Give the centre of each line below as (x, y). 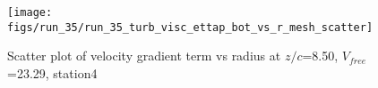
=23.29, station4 (52, 72)
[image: (30, 12)
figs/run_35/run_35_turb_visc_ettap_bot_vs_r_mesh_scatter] (190, 27)
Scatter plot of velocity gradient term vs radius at (144, 56)
